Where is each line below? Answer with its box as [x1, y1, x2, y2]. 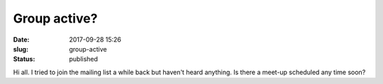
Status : [13, 55, 35, 64]
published [69, 55, 99, 64]
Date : [13, 35, 30, 44]
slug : [13, 44, 28, 53]
